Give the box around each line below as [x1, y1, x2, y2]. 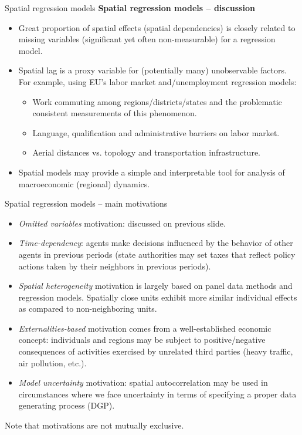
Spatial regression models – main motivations [5, 197, 168, 210]
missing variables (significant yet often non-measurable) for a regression [18, 33, 276, 45]
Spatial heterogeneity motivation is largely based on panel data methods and [18, 279, 293, 292]
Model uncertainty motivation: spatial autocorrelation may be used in [18, 376, 268, 389]
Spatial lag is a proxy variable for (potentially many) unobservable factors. [18, 64, 287, 76]
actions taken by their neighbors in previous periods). [18, 259, 211, 272]
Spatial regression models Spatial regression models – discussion [5, 2, 255, 14]
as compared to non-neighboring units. [18, 302, 157, 315]
